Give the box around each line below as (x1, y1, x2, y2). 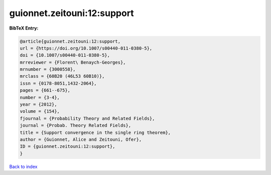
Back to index (9, 163, 38, 169)
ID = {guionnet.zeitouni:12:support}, (20, 143, 115, 149)
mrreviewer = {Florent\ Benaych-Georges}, (20, 59, 126, 65)
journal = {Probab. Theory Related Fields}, (20, 123, 131, 128)
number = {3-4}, (20, 94, 60, 100)
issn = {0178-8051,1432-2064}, (20, 80, 97, 86)
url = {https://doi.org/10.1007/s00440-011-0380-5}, (20, 45, 153, 51)
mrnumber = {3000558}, (20, 67, 76, 72)
